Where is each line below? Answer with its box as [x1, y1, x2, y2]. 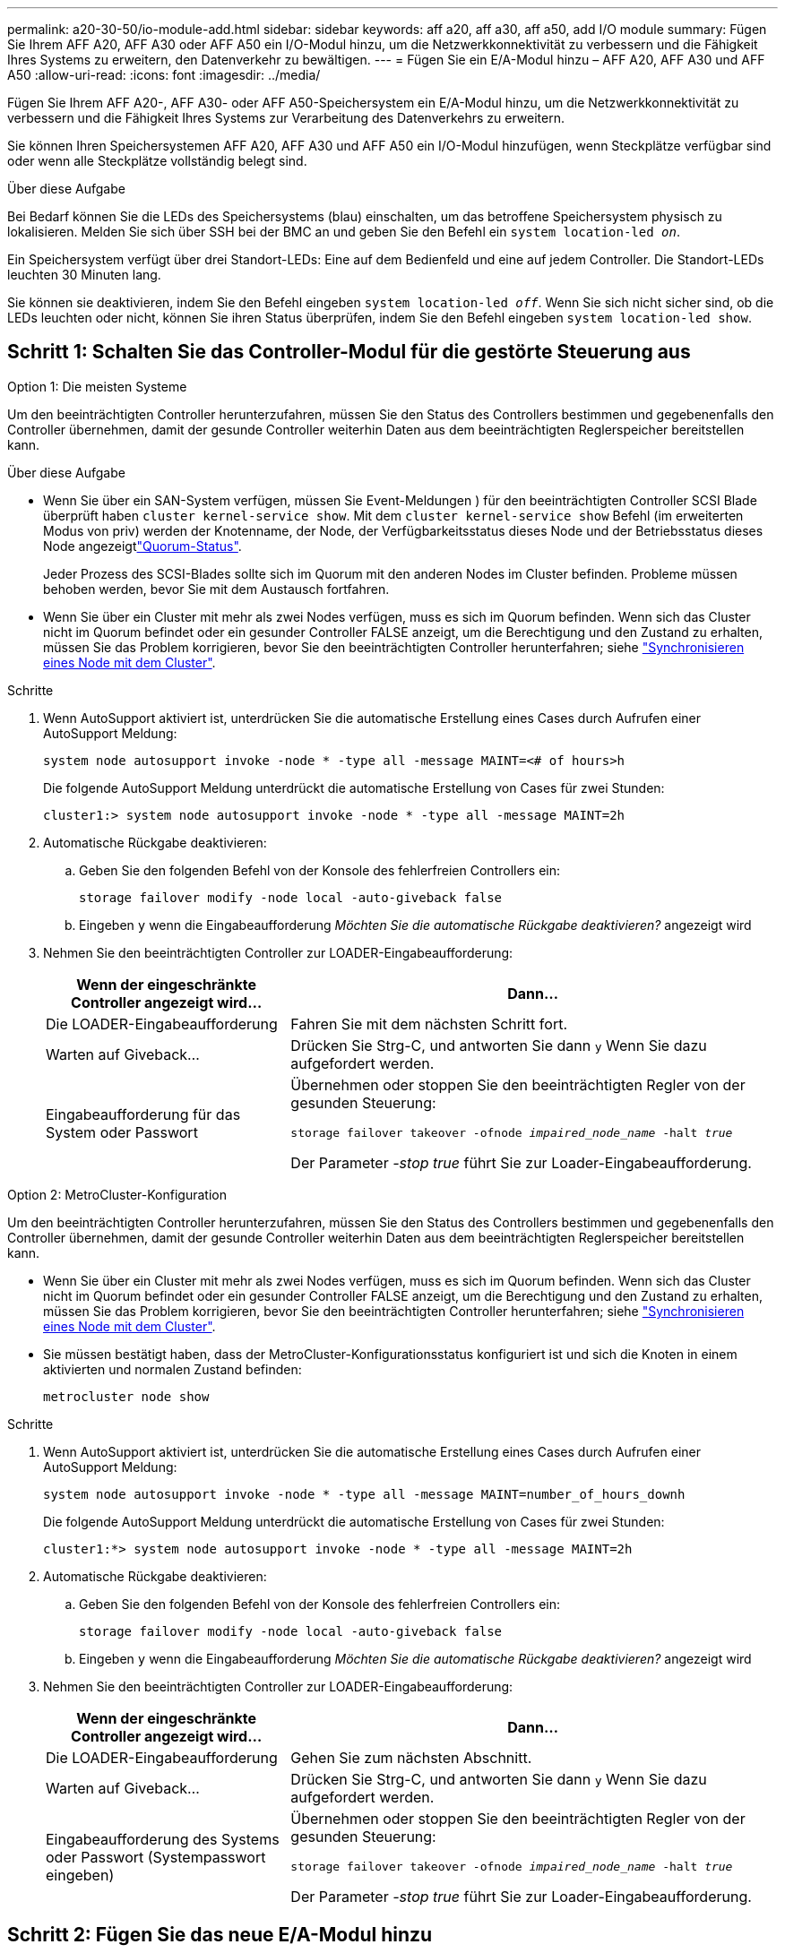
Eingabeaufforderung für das [46, 1106, 241, 1124]
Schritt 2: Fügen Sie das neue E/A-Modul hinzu [7, 1923, 433, 1947]
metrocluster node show [43, 1389, 210, 1404]
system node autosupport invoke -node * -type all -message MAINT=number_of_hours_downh [43, 1486, 686, 1501]
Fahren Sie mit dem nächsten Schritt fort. [290, 1014, 567, 1033]
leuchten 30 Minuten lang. [7, 267, 161, 282]
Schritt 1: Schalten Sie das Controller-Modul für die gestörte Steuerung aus [7, 340, 691, 364]
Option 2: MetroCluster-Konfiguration [7, 1186, 227, 1202]
